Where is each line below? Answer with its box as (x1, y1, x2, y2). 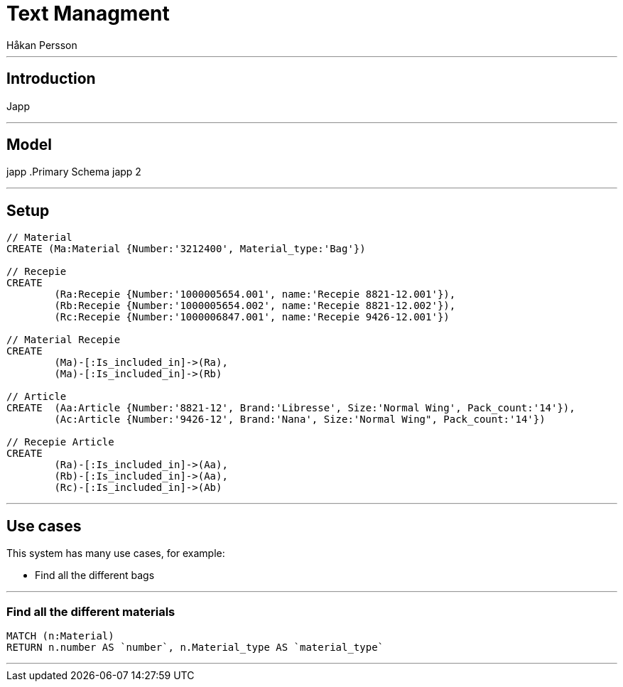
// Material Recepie (6, 334, 121, 346)
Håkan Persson (6, 38, 77, 51)
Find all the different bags (35, 569, 155, 582)
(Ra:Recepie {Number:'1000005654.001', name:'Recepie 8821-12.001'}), (54, 288, 456, 301)
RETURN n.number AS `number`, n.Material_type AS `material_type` (6, 641, 384, 653)
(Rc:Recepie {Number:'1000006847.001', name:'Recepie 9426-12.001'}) (54, 311, 450, 323)
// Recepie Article (6, 436, 114, 448)
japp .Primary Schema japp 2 (6, 166, 141, 178)
